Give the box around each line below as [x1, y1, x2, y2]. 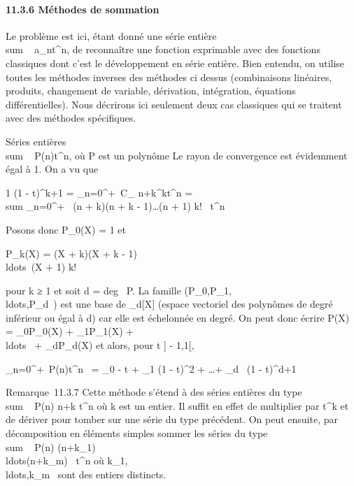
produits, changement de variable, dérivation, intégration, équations [6, 83, 296, 98]
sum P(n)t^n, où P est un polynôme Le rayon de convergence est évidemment [6, 148, 348, 162]
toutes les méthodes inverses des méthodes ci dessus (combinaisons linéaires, [6, 69, 332, 84]
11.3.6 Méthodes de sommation [6, 1, 160, 16]
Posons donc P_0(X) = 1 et [6, 222, 127, 236]
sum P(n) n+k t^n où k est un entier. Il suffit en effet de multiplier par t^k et [6, 398, 349, 413]
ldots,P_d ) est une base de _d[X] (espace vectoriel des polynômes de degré [6, 296, 333, 311]
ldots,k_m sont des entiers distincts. [6, 466, 167, 481]
